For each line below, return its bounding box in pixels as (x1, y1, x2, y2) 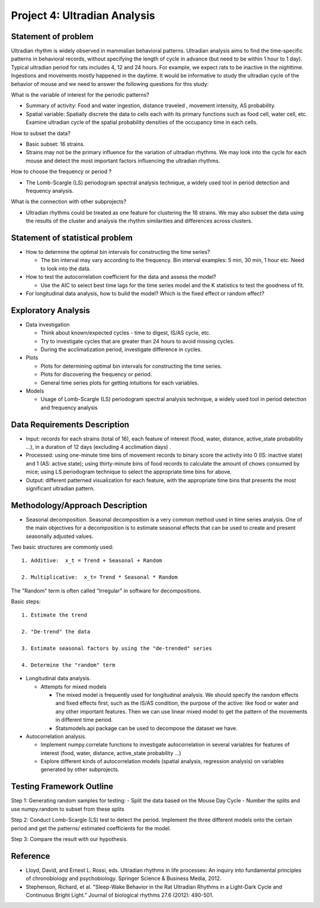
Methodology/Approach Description (11, 500, 148, 510)
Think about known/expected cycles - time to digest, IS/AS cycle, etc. (40, 329, 211, 336)
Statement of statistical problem (11, 232, 133, 243)
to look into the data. (40, 265, 91, 272)
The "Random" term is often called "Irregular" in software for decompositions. (11, 587, 201, 594)
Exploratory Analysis (11, 305, 90, 316)
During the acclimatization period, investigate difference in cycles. (40, 346, 202, 353)
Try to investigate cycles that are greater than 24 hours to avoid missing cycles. (40, 337, 235, 345)
